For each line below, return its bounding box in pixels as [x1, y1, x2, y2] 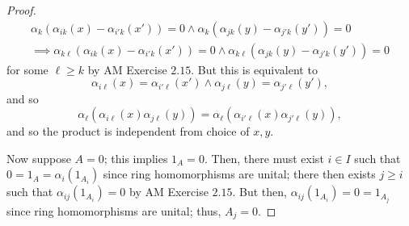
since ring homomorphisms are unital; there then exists [103, 165, 376, 182]
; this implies [103, 149, 168, 166]
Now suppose [6, 149, 71, 166]
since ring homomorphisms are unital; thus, [6, 202, 221, 219]
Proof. [6, 2, 36, 18]
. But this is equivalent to [191, 61, 318, 77]
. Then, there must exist [204, 149, 324, 166]
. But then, [232, 183, 287, 200]
